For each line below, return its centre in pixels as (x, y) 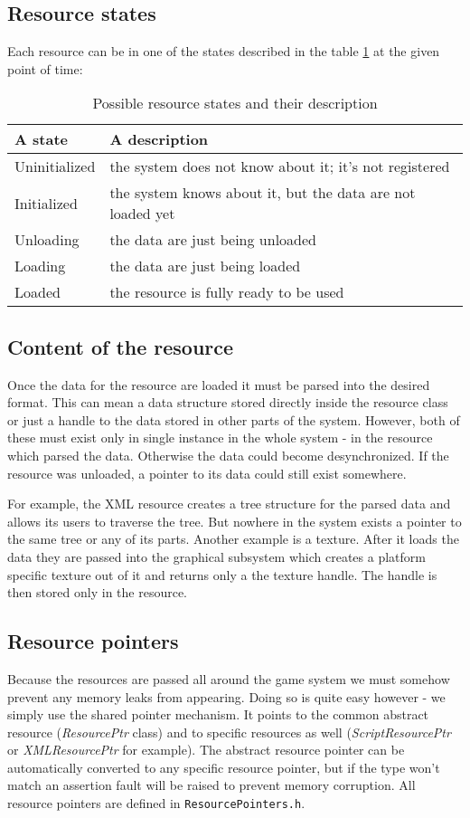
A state (41, 139)
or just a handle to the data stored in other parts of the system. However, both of (234, 419)
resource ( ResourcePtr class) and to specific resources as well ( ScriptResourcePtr (229, 732)
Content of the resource (121, 346)
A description (159, 139)
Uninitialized (55, 166)
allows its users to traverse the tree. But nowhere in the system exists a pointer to (235, 521)
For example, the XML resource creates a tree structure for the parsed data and (229, 504)
